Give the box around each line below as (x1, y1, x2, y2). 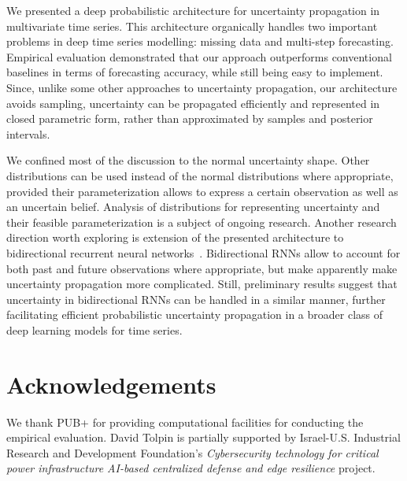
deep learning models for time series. (6, 321, 183, 338)
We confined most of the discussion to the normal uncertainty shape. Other (6, 152, 370, 168)
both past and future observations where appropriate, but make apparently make (6, 260, 398, 276)
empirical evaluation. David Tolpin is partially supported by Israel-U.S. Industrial (6, 429, 401, 446)
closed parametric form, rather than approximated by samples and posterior (6, 110, 373, 127)
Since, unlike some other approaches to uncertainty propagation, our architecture (6, 79, 398, 95)
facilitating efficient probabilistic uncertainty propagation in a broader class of (6, 306, 383, 323)
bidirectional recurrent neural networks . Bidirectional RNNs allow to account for (6, 244, 401, 261)
